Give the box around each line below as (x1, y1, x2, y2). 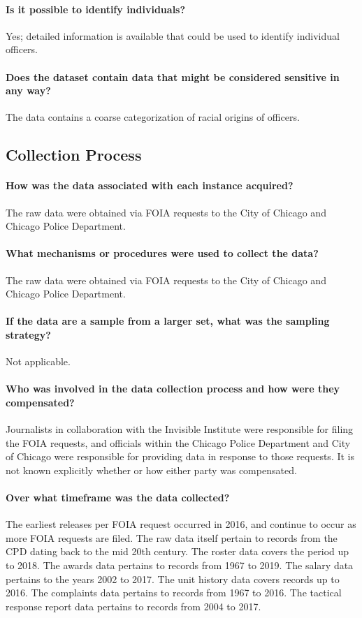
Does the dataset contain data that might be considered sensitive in (6, 69, 340, 84)
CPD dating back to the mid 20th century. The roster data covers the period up (6, 544, 349, 559)
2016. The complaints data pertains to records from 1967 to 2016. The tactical (6, 585, 342, 600)
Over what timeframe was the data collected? (6, 490, 230, 505)
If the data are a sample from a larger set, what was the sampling (6, 314, 330, 328)
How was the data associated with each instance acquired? (6, 178, 294, 193)
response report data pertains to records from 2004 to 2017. (6, 598, 261, 613)
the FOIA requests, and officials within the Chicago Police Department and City (6, 435, 351, 450)
